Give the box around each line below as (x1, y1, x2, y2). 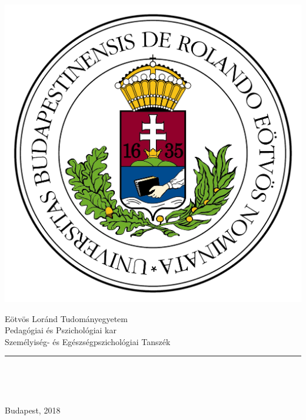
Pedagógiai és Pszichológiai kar (5, 324, 117, 336)
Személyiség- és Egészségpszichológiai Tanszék (5, 335, 171, 347)
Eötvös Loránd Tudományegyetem (5, 312, 128, 324)
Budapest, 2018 (5, 403, 61, 416)
